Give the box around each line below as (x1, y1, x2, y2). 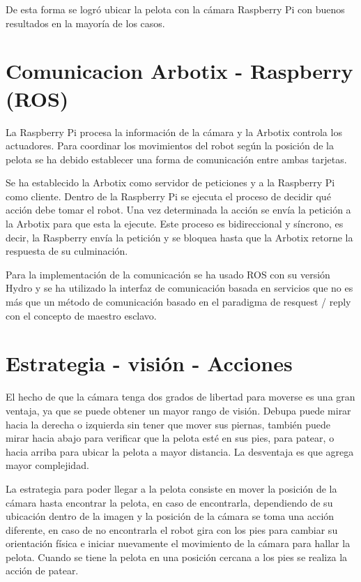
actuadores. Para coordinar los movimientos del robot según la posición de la (6, 138, 334, 153)
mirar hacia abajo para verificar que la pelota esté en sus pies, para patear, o (6, 431, 335, 445)
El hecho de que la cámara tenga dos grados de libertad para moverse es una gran (6, 389, 355, 404)
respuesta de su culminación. (6, 244, 128, 258)
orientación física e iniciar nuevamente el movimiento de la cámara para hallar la (6, 536, 351, 551)
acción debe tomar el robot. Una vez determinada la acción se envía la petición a (6, 202, 351, 217)
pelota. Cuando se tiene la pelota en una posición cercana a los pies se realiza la (6, 549, 348, 564)
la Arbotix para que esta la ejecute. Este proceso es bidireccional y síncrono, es (6, 216, 344, 231)
